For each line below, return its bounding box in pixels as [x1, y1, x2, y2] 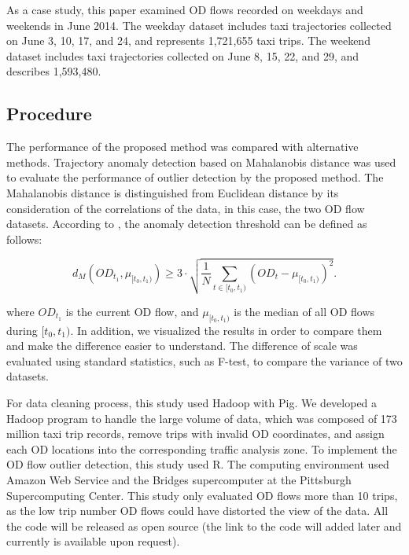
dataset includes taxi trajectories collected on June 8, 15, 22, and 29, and [6, 47, 359, 64]
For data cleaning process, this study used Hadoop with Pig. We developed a [6, 395, 378, 410]
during [6, 322, 38, 338]
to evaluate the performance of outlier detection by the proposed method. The [6, 169, 384, 186]
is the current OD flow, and [65, 303, 199, 319]
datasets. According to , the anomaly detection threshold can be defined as [6, 215, 367, 232]
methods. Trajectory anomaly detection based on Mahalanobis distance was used [6, 153, 396, 170]
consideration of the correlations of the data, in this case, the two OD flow [6, 200, 365, 216]
